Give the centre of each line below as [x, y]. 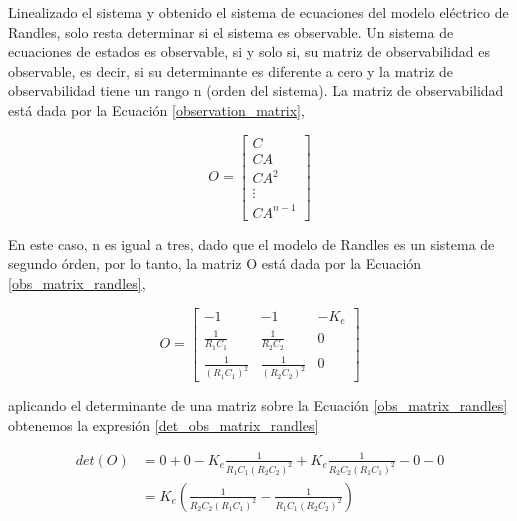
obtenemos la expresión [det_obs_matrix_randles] [163, 424]
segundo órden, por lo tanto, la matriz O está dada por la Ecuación [215, 263]
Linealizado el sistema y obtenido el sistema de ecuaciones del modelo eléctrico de [258, 12]
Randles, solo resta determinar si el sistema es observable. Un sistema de [231, 31]
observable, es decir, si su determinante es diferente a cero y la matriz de [231, 70]
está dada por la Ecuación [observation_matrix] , [156, 109]
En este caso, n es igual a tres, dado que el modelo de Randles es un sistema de [251, 243]
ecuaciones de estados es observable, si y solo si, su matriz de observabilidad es [249, 51]
